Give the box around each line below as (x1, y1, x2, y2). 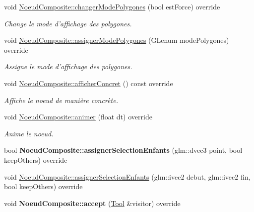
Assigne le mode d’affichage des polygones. (4, 61, 132, 72)
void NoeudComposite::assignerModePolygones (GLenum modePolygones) (4, 35, 229, 45)
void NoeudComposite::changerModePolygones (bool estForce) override (4, 1, 220, 11)
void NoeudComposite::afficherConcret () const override (4, 78, 173, 88)
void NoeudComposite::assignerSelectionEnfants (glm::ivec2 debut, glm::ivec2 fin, (4, 171, 251, 182)
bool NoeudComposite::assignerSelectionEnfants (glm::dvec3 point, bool (4, 145, 243, 155)
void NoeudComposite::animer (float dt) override (4, 111, 152, 122)
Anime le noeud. (4, 128, 54, 138)
